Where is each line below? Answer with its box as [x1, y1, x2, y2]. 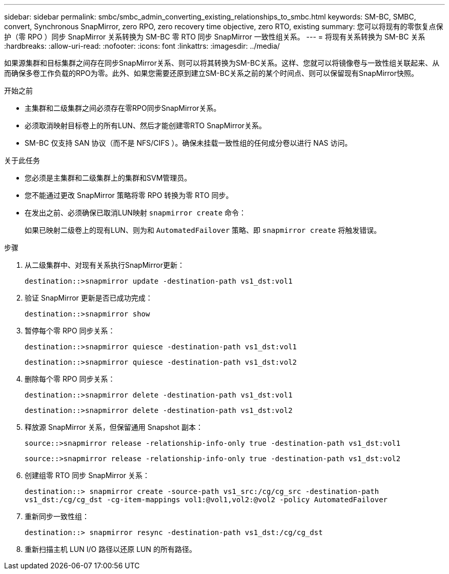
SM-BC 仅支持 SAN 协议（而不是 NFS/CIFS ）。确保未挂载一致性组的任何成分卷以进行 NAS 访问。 [25, 138, 352, 147]
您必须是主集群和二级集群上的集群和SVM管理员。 [25, 173, 192, 182]
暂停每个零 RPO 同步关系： [25, 326, 115, 335]
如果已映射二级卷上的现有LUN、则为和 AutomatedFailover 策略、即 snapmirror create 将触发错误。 [25, 226, 381, 234]
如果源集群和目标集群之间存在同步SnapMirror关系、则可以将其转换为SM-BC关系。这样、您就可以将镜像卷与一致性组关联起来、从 [4, 58, 440, 67]
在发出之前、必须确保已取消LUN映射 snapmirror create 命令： [25, 208, 247, 217]
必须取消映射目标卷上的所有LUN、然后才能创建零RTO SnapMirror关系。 [25, 121, 267, 130]
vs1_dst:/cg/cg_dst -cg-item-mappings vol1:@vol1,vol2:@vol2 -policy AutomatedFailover [25, 496, 388, 504]
